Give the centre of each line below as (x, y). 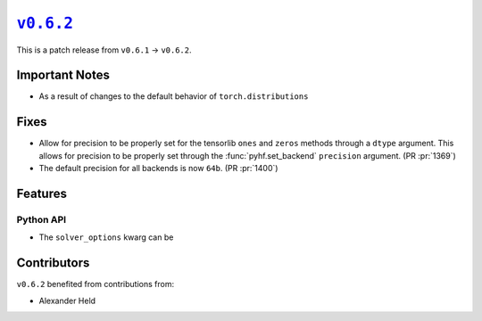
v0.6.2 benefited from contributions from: (95, 284)
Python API (42, 219)
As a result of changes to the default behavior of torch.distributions (174, 96)
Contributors (53, 263)
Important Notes (63, 75)
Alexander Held (67, 300)
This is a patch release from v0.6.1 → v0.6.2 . (104, 50)
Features (42, 193)
